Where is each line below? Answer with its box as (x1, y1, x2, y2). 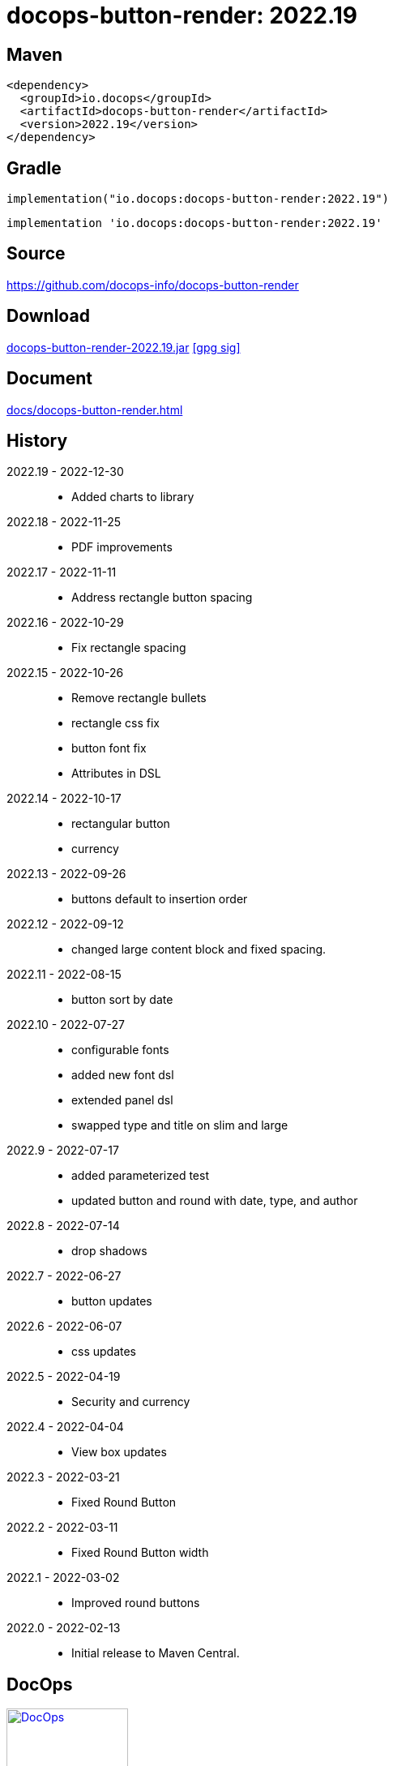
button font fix (71, 741, 147, 756)
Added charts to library (71, 490, 194, 504)
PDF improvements (71, 540, 173, 555)
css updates (71, 1344, 136, 1359)
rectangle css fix (71, 716, 160, 731)
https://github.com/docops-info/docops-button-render (6, 277, 299, 292)
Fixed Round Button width (71, 1545, 209, 1560)
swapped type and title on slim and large (71, 1118, 288, 1133)
